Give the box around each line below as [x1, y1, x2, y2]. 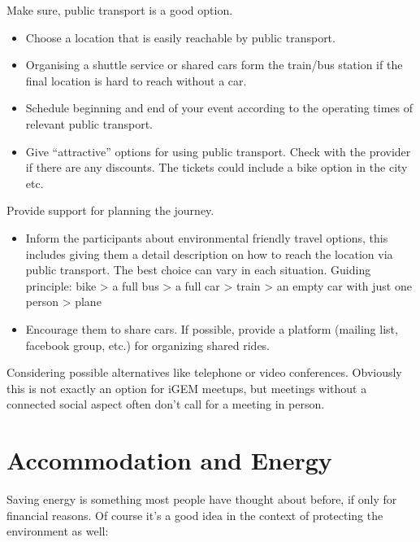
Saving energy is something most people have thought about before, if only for [6, 491, 397, 507]
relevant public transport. [25, 115, 153, 132]
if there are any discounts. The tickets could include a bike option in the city [25, 159, 408, 176]
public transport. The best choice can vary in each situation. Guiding [25, 261, 371, 278]
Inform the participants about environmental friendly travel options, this [25, 229, 388, 246]
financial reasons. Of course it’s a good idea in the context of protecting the [6, 506, 383, 523]
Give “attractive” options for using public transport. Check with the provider [25, 142, 411, 160]
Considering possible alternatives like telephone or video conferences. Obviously [6, 364, 402, 381]
